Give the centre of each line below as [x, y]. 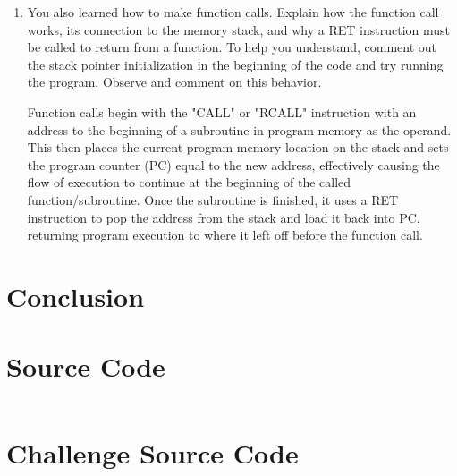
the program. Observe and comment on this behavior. [174, 82]
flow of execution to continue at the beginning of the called [189, 182]
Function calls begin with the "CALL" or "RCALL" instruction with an [222, 111]
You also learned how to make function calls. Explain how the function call [233, 12]
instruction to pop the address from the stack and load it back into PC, [224, 217]
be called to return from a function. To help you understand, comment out [232, 47]
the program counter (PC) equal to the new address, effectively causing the [233, 164]
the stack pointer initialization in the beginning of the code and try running [235, 64]
